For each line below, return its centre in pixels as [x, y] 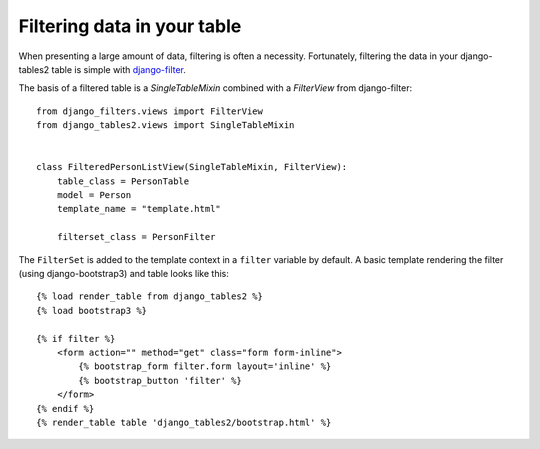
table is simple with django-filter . [119, 69]
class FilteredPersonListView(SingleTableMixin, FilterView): [192, 167]
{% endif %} [65, 408]
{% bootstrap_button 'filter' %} [160, 380]
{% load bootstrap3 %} [92, 310]
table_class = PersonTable [123, 181]
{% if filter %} [76, 338]
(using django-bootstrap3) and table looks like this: [123, 274]
